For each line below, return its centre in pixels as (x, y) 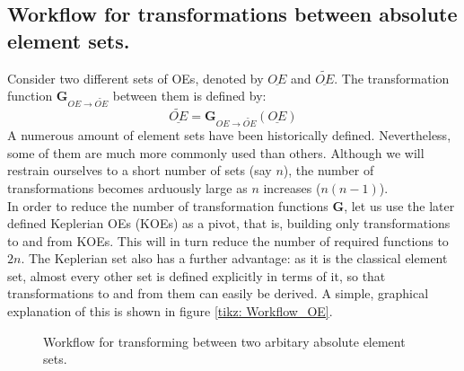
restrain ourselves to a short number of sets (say (140, 170)
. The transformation (392, 78)
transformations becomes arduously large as (127, 187)
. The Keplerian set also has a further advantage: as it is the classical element (234, 258)
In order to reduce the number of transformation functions (168, 205)
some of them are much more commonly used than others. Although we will (216, 152)
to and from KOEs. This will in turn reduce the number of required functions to (228, 240)
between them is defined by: (189, 96)
